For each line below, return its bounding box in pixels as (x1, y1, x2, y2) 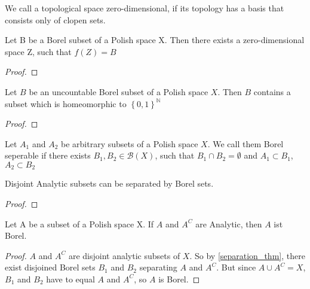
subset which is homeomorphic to (5, 97, 127, 109)
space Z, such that (5, 45, 72, 57)
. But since (216, 261, 256, 273)
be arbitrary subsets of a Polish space (61, 137, 198, 150)
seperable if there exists (5, 149, 91, 162)
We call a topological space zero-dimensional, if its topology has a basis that (5, 2, 284, 14)
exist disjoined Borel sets (5, 261, 96, 273)
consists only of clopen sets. (5, 13, 106, 26)
